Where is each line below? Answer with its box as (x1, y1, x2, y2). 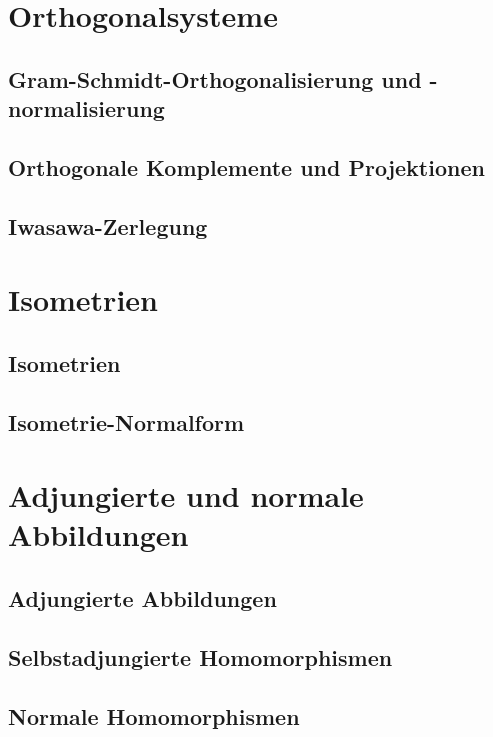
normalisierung (8, 93, 165, 124)
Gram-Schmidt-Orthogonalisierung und (8, 63, 422, 94)
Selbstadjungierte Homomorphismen (8, 641, 393, 672)
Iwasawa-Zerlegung (8, 210, 208, 241)
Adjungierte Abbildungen (8, 583, 277, 613)
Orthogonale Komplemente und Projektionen (8, 151, 485, 182)
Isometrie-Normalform (8, 406, 245, 437)
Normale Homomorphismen (8, 700, 300, 731)
